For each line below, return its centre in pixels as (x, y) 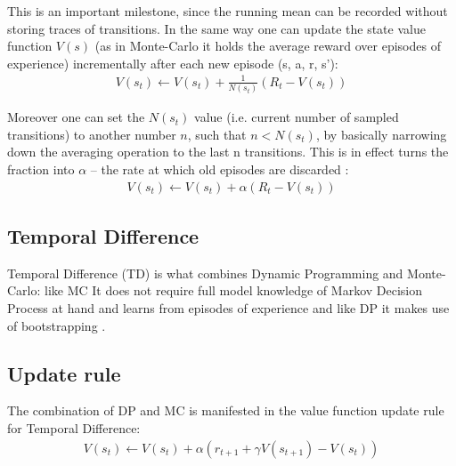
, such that (217, 134)
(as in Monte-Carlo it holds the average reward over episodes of (268, 46)
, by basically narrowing (381, 134)
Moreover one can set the (76, 117)
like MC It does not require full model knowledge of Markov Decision (234, 290)
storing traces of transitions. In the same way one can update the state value (216, 28)
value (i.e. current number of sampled (297, 117)
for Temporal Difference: (74, 428)
